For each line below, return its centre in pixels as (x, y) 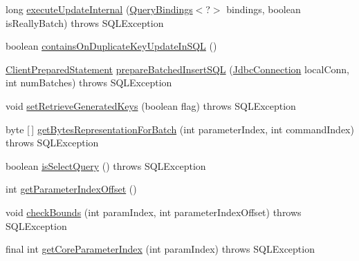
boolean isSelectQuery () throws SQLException (106, 165)
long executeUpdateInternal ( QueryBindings (99, 9)
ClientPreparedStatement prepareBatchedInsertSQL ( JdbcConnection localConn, (177, 69)
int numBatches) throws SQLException (89, 83)
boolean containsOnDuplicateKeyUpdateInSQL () (111, 46)
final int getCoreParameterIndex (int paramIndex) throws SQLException (160, 249)
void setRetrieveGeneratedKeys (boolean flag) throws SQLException (151, 105)
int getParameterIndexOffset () (71, 189)
